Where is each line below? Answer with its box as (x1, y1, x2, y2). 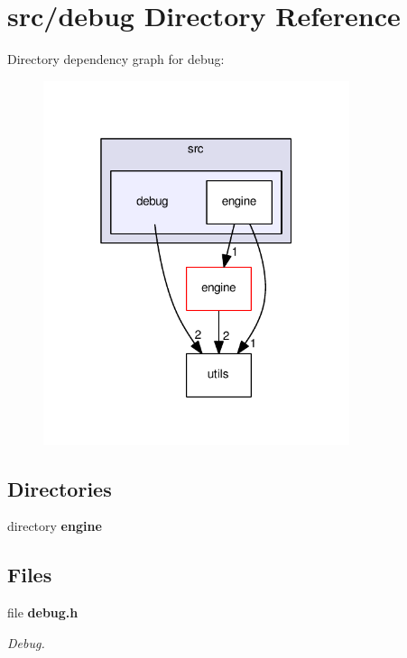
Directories (7, 474, 112, 502)
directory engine (7, 516, 102, 535)
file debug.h (7, 603, 79, 622)
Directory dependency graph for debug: (7, 50, 225, 69)
